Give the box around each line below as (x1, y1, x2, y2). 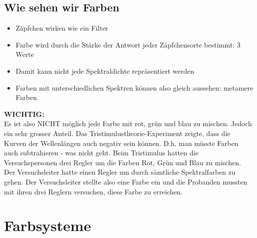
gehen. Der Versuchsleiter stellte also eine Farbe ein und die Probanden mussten (4, 176, 248, 187)
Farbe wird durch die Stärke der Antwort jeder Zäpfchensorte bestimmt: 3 (15, 39, 241, 49)
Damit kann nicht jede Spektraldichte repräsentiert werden (15, 65, 195, 76)
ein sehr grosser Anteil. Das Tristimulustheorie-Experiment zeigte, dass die (4, 128, 230, 138)
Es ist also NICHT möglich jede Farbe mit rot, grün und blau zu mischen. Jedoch (4, 118, 252, 129)
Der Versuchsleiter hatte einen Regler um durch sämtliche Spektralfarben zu (4, 167, 236, 177)
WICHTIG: (4, 108, 45, 119)
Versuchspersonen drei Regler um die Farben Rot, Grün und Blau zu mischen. (4, 157, 241, 167)
